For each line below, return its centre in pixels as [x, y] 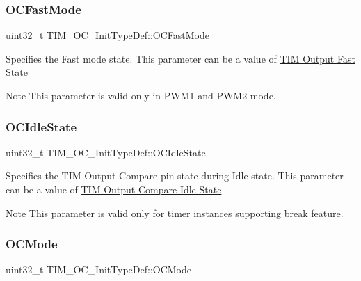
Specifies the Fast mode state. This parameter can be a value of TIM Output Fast [180, 58]
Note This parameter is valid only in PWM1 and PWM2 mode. [141, 95]
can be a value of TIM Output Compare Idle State [114, 189]
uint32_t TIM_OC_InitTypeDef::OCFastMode [107, 35]
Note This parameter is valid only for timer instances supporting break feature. [175, 212]
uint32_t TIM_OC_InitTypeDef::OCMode [99, 270]
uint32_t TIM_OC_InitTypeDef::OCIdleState [106, 152]
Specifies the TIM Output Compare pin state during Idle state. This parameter [175, 176]
